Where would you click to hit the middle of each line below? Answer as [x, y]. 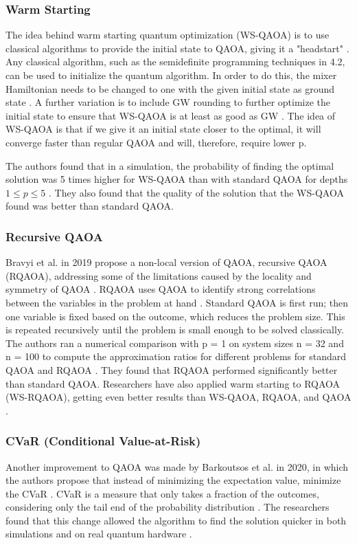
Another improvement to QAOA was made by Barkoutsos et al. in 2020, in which [177, 466]
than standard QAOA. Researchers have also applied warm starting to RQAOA [173, 383]
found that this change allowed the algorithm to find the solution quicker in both [176, 520]
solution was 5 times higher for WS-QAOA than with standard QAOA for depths [177, 179]
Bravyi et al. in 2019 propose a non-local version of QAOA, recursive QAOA [166, 262]
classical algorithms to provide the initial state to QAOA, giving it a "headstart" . [177, 48]
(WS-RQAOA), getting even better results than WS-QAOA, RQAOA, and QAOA [178, 397]
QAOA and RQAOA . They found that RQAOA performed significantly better [172, 369]
